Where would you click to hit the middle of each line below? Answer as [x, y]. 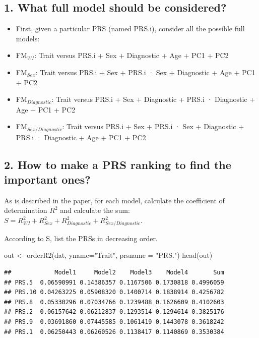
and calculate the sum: [95, 210]
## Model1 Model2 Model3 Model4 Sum [114, 272]
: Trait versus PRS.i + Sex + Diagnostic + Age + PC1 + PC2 [132, 55]
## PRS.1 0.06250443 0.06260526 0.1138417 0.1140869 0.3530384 [114, 332]
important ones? [47, 179]
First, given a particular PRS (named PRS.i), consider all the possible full [130, 29]
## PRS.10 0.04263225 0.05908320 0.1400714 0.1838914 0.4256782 [114, 292]
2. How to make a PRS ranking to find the [118, 164]
